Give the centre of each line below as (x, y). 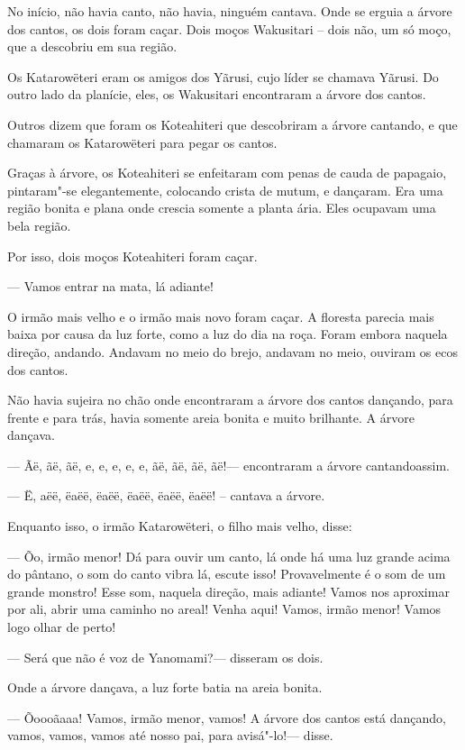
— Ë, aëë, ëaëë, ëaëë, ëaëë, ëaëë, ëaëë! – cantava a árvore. (166, 495)
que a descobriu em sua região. (92, 46)
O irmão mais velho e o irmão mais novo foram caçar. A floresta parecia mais (221, 316)
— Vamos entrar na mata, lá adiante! (110, 286)
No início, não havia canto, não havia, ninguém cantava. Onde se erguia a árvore (230, 11)
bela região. (39, 225)
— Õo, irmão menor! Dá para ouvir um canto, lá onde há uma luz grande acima (229, 556)
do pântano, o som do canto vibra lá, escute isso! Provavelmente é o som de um (227, 574)
